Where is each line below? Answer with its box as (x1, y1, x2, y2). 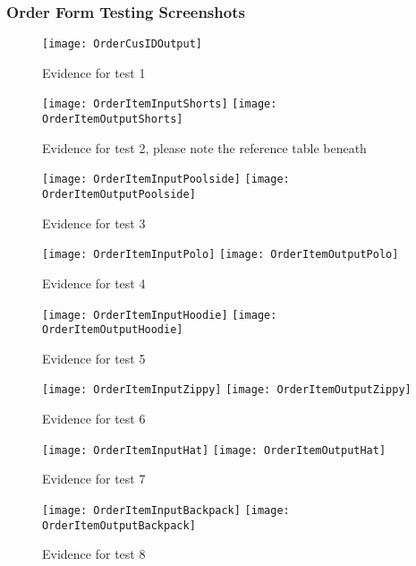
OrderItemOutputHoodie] (42, 323, 183, 337)
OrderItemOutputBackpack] (42, 519, 196, 532)
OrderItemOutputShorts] (42, 113, 183, 126)
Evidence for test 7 (42, 469, 146, 488)
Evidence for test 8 (42, 545, 146, 563)
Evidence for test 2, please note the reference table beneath (42, 138, 367, 157)
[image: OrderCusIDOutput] (42, 38, 202, 51)
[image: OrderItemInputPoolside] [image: (42, 173, 290, 186)
